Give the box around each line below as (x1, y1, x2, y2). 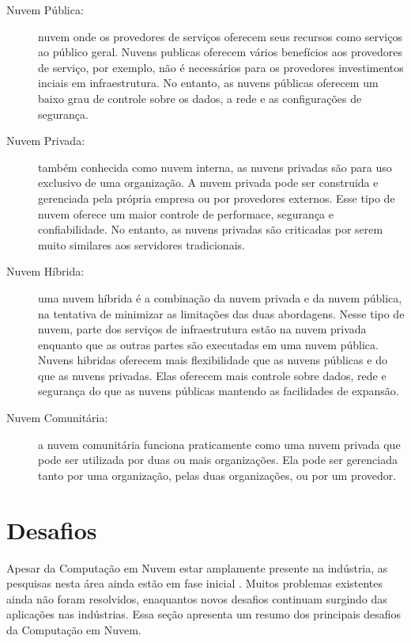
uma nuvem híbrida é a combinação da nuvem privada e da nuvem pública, (38, 289, 402, 306)
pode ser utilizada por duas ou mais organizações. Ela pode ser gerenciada (38, 451, 398, 468)
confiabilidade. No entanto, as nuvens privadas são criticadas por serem (38, 221, 383, 238)
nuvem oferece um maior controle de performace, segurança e (38, 205, 334, 222)
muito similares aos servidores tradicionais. (38, 236, 245, 253)
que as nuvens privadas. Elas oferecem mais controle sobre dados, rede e (38, 367, 386, 383)
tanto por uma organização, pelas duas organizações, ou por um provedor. (38, 466, 397, 483)
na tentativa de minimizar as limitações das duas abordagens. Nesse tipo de (38, 305, 405, 321)
